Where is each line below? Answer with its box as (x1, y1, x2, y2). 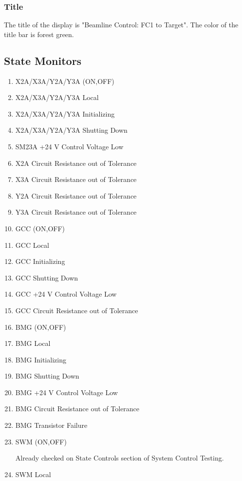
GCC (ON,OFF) (15, 223, 65, 233)
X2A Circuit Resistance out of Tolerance (15, 158, 137, 168)
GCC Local (15, 240, 49, 250)
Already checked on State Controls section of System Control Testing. (15, 453, 224, 463)
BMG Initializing (15, 354, 66, 364)
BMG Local (15, 338, 51, 348)
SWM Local (15, 469, 51, 479)
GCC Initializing (15, 256, 65, 266)
